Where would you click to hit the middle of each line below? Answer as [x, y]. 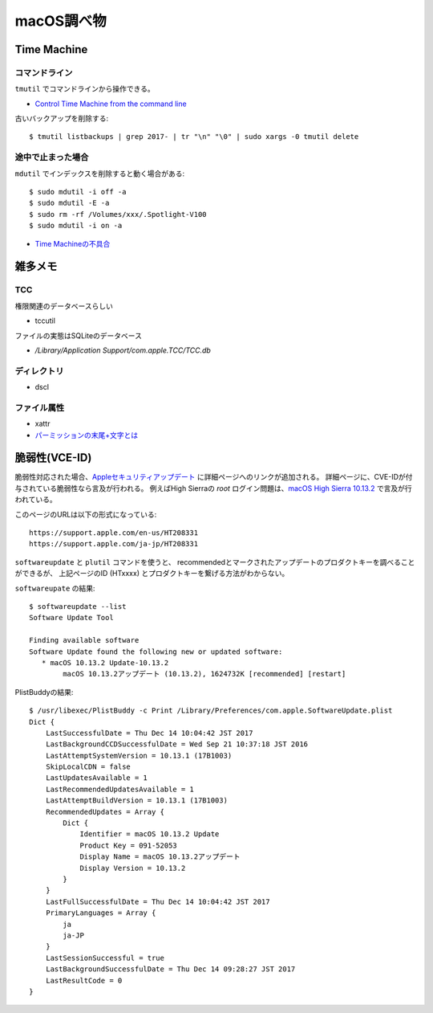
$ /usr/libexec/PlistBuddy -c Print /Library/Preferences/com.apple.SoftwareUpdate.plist [211, 711]
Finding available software [84, 640]
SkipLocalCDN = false [88, 767]
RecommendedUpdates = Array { [105, 812]
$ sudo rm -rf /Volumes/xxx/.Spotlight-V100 [118, 214]
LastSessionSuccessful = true [105, 958]
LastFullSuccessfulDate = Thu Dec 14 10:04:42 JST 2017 [158, 901]
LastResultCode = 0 [84, 980]
